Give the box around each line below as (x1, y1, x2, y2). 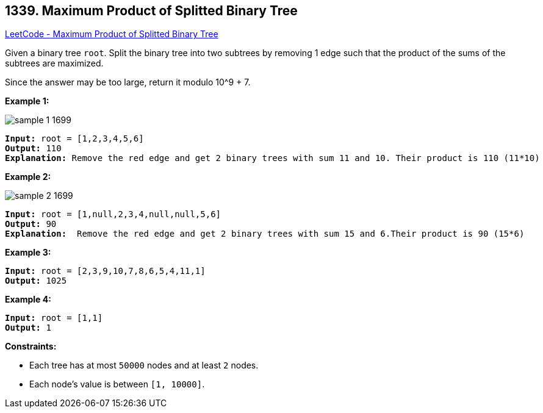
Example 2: (5, 171, 51, 182)
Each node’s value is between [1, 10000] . (29, 379, 205, 390)
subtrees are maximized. (5, 58, 104, 69)
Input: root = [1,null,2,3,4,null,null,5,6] (5, 209, 221, 220)
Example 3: (5, 247, 51, 258)
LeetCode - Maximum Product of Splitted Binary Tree (5, 29, 218, 40)
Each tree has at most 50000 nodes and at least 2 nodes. (29, 360, 259, 371)
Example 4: (5, 294, 51, 305)
